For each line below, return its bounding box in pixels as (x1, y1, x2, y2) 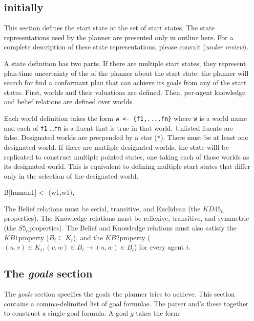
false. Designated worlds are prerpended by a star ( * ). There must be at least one (4, 132, 248, 142)
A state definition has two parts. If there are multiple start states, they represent (4, 58, 246, 68)
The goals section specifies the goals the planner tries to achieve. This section (4, 289, 235, 299)
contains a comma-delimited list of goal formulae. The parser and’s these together (4, 298, 249, 308)
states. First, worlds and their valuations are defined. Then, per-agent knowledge (4, 87, 246, 97)
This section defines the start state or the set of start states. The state (4, 23, 215, 33)
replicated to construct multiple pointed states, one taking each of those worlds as (4, 151, 249, 161)
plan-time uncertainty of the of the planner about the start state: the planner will (4, 68, 249, 78)
